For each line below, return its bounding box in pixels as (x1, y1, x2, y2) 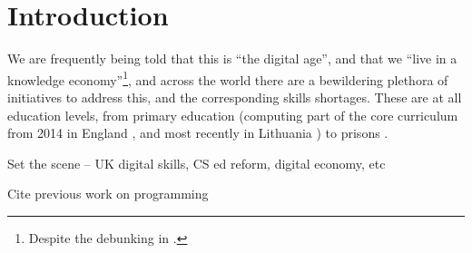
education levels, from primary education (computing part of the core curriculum (7, 105, 458, 124)
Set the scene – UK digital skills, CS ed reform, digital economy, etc (7, 153, 386, 172)
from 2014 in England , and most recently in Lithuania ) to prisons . (7, 123, 388, 142)
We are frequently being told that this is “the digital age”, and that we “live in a (7, 49, 457, 68)
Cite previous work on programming (7, 184, 209, 203)
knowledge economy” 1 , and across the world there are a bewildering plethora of (7, 67, 448, 89)
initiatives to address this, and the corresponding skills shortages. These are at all (7, 87, 462, 106)
